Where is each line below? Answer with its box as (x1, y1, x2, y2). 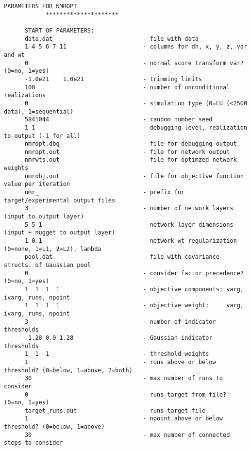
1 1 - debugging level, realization (24, 124, 248, 131)
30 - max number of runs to (24, 375, 223, 382)
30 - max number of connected (24, 431, 230, 438)
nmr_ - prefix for (24, 189, 185, 196)
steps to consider (4, 439, 63, 447)
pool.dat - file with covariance (24, 253, 219, 261)
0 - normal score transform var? (24, 59, 244, 67)
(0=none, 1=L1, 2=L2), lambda (4, 245, 101, 252)
